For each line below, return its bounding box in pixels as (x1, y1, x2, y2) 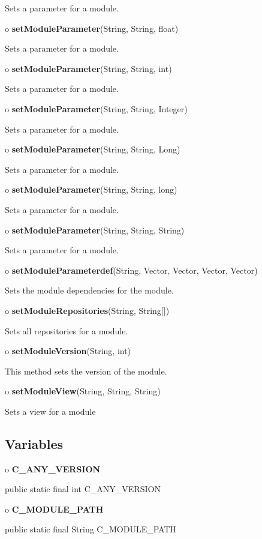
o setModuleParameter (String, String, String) (5, 223, 185, 236)
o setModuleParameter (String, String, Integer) (5, 102, 188, 115)
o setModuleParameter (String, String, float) (5, 22, 179, 34)
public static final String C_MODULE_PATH (5, 523, 177, 535)
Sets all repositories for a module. (5, 324, 128, 337)
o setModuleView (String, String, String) (5, 385, 161, 397)
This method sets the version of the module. (5, 364, 167, 377)
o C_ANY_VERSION (5, 462, 101, 475)
